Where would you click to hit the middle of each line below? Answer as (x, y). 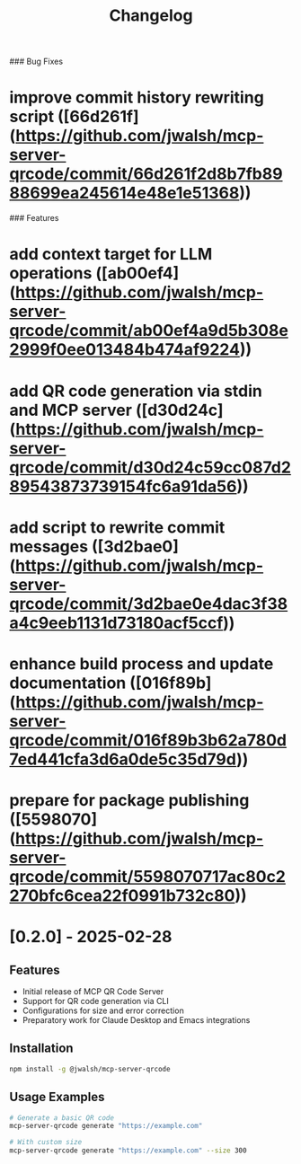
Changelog (151, 16)
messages (49, 547)
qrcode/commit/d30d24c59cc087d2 (150, 467)
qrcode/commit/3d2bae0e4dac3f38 (149, 604)
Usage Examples (57, 1097)
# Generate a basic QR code (62, 1118)
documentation (68, 683)
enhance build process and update (142, 663)
